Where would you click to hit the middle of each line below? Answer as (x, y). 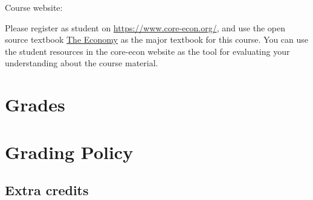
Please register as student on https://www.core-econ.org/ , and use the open (145, 27)
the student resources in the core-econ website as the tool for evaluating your (147, 51)
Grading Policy (69, 152)
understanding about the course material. (82, 63)
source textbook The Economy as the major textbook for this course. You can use (157, 39)
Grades (35, 105)
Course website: (34, 7)
